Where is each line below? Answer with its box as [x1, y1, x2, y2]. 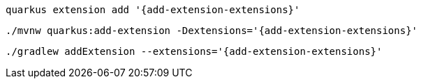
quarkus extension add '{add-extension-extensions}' [6, 4, 300, 15]
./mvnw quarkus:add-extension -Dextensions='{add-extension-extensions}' [6, 25, 418, 36]
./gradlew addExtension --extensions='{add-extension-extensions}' [6, 46, 383, 57]
